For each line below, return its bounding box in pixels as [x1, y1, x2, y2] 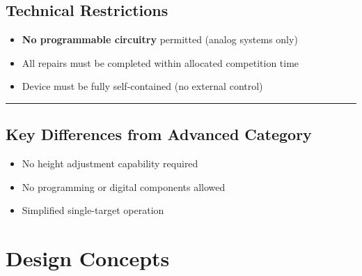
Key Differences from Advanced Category [6, 123, 312, 145]
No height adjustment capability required [22, 156, 198, 171]
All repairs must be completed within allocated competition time [22, 55, 299, 70]
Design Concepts [6, 244, 170, 273]
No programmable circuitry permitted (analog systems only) [22, 32, 298, 47]
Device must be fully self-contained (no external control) [22, 79, 263, 93]
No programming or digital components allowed [22, 179, 226, 194]
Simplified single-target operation [22, 203, 164, 217]
